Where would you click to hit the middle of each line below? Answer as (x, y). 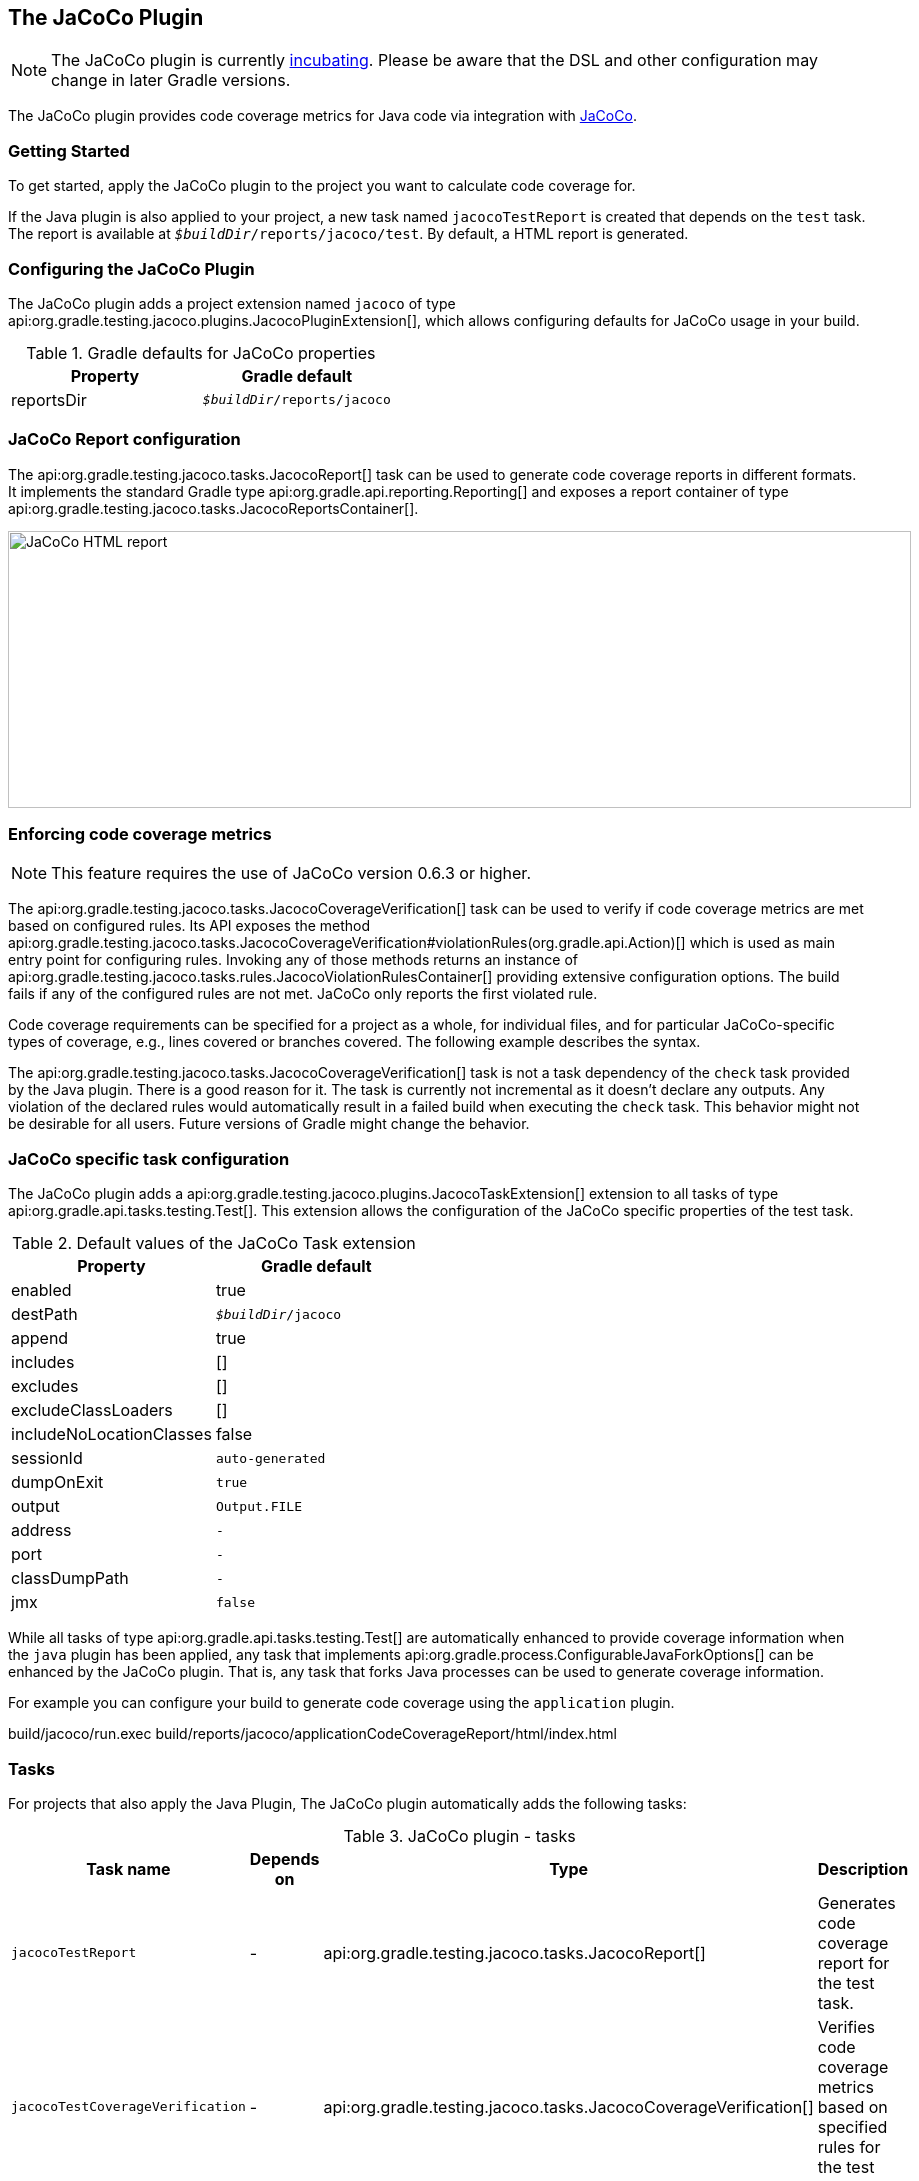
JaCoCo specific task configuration (149, 1158)
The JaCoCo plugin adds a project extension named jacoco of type (232, 303)
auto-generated (270, 1458)
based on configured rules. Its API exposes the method (189, 926)
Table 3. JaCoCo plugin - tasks (459, 1835)
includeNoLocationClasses (111, 1434)
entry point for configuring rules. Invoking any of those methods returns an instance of (293, 960)
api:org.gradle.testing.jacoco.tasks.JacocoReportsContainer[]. (213, 508)
